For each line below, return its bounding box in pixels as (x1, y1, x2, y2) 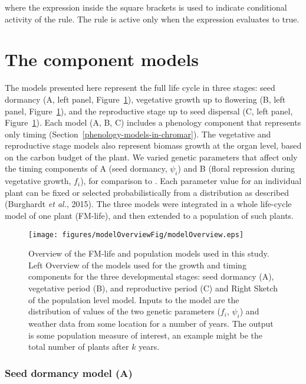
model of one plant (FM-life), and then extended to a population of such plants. (5, 209, 294, 222)
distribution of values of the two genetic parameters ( (28, 305, 221, 317)
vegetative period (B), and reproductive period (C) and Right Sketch (28, 282, 278, 294)
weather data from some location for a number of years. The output (28, 317, 274, 330)
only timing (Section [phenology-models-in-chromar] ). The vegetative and (5, 127, 271, 140)
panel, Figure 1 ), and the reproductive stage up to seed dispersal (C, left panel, (5, 104, 293, 117)
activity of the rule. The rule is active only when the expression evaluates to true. (5, 12, 300, 25)
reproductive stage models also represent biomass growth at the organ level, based (5, 139, 302, 152)
